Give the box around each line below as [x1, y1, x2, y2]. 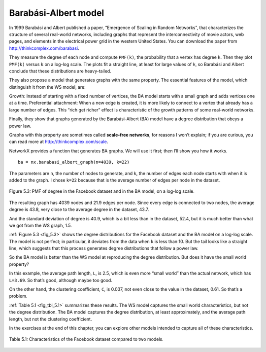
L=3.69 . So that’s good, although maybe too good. [9, 277, 113, 283]
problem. [9, 293, 28, 299]
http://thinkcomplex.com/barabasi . [9, 45, 79, 51]
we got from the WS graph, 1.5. [9, 222, 72, 228]
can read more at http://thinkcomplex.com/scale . [9, 139, 108, 145]
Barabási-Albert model [9, 7, 104, 18]
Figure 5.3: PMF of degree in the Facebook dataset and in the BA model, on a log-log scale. [9, 188, 195, 194]
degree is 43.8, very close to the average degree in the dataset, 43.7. [9, 207, 149, 212]
